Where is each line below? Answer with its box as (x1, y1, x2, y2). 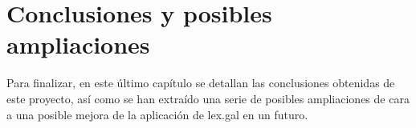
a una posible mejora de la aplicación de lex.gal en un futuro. (6, 106, 308, 122)
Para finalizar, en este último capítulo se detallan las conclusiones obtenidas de (6, 74, 395, 91)
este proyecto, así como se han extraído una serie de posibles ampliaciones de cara (6, 90, 410, 106)
